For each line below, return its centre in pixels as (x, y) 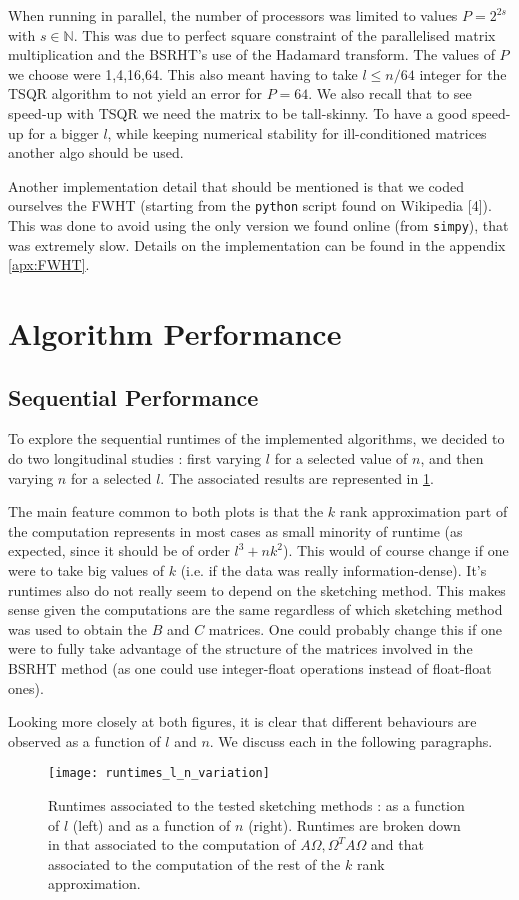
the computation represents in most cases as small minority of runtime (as (235, 530)
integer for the (463, 73)
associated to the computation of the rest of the (194, 863)
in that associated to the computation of (172, 844)
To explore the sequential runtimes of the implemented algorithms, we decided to (256, 438)
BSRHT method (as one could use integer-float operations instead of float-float (250, 667)
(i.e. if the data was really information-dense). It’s (333, 569)
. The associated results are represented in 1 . (297, 477)
